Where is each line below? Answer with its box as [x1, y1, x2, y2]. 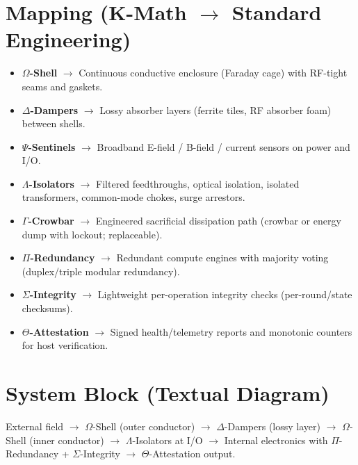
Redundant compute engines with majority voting [116, 250, 329, 265]
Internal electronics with [224, 432, 328, 447]
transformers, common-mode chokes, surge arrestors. [22, 190, 245, 204]
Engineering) [6, 25, 131, 54]
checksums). [22, 301, 73, 316]
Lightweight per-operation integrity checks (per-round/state [97, 287, 352, 302]
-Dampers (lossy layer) [224, 418, 320, 433]
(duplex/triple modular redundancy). [22, 263, 180, 278]
